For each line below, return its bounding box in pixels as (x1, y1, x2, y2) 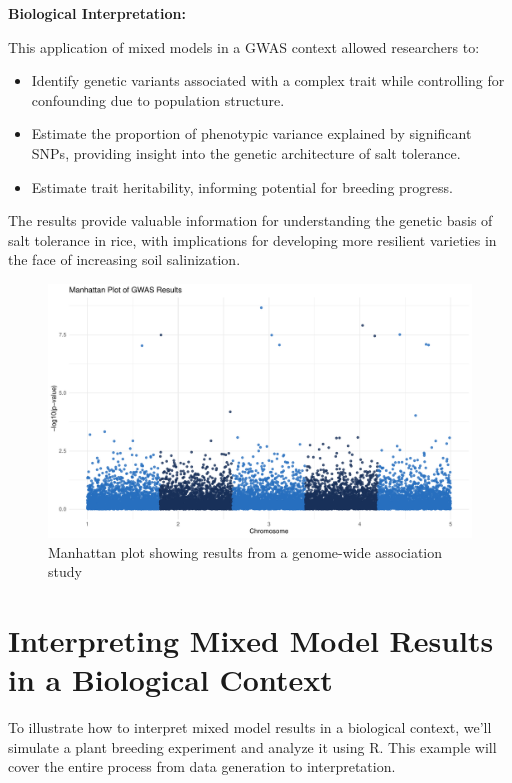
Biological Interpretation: (8, 3, 186, 23)
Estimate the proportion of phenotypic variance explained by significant (31, 123, 472, 144)
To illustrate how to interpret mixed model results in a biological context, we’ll (8, 717, 492, 738)
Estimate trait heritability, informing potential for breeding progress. (31, 176, 453, 197)
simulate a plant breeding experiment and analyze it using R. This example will (8, 736, 497, 757)
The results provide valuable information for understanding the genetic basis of (8, 210, 493, 231)
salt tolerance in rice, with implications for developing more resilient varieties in (8, 229, 497, 250)
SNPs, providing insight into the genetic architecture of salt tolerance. (31, 142, 461, 163)
